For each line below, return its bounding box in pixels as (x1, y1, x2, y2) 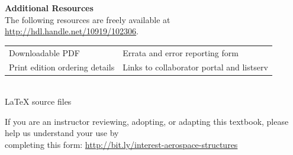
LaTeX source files (5, 95, 72, 108)
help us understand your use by (5, 127, 119, 139)
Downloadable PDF (9, 46, 80, 59)
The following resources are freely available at (5, 13, 170, 25)
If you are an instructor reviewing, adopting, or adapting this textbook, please (5, 115, 289, 127)
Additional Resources (5, 2, 94, 14)
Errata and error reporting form (123, 46, 239, 59)
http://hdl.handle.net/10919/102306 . (5, 25, 139, 37)
